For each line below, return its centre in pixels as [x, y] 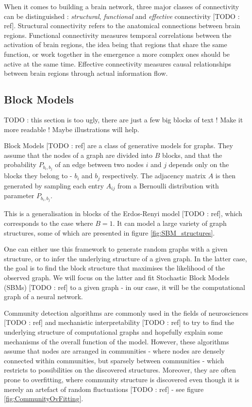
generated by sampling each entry [54, 185]
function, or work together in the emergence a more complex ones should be [117, 54]
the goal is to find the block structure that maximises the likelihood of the [114, 268]
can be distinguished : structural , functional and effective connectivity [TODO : [122, 16]
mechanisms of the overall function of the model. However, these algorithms [117, 341]
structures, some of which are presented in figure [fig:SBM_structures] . [109, 232]
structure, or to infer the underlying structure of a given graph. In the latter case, [126, 258]
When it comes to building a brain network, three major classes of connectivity [122, 6]
